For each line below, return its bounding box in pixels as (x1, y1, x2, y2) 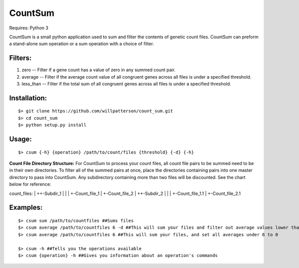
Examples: (9, 203, 43, 212)
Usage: (9, 135, 32, 144)
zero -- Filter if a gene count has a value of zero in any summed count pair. (21, 67, 176, 73)
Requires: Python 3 (9, 25, 48, 31)
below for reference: (9, 181, 51, 187)
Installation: (9, 93, 47, 102)
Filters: (9, 54, 32, 62)
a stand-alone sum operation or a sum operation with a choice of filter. (9, 41, 154, 47)
